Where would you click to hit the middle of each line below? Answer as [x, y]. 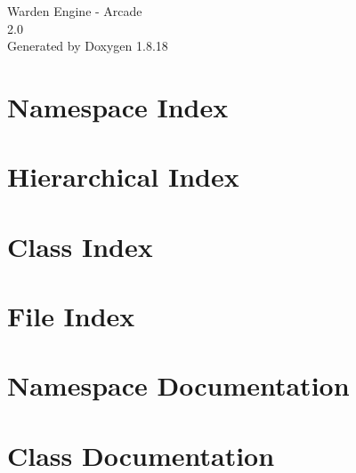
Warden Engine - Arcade [75, 11]
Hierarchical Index [123, 176]
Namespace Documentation [178, 385]
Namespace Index [118, 106]
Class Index [80, 246]
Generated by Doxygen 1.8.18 [88, 46]
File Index [71, 316]
